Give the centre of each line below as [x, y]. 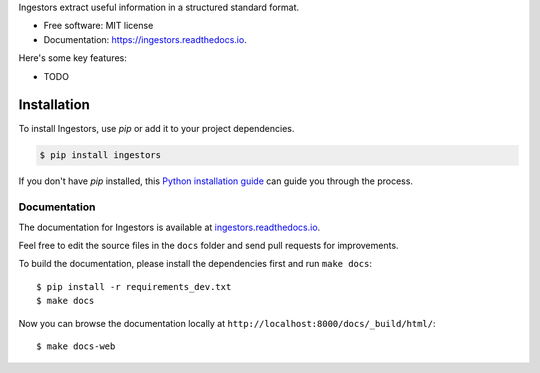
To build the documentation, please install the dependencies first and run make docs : [195, 264]
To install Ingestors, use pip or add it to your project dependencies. [156, 129]
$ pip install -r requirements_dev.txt [134, 286]
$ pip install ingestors [100, 155]
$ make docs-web [76, 346]
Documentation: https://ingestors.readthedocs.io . [145, 39]
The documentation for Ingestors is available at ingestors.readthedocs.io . [169, 227]
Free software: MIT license [98, 26]
